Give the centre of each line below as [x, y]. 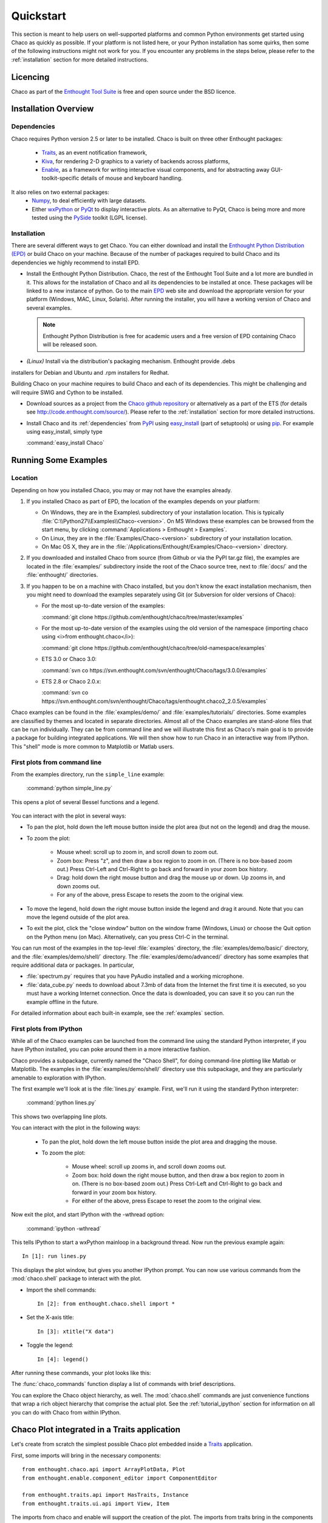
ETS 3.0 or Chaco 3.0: [69, 659]
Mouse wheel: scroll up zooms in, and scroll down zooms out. [149, 1167]
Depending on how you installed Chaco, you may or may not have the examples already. [121, 490]
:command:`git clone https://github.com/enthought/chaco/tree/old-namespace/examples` [154, 648]
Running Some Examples [59, 460]
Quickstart [39, 16]
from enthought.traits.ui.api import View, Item [96, 1504]
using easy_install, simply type [64, 432]
